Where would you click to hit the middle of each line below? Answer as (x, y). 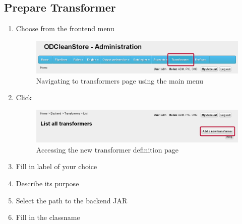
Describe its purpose (47, 183)
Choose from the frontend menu (65, 28)
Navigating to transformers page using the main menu (120, 80)
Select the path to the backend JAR (72, 200)
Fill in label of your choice (56, 166)
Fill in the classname (48, 217)
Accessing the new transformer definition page (107, 149)
